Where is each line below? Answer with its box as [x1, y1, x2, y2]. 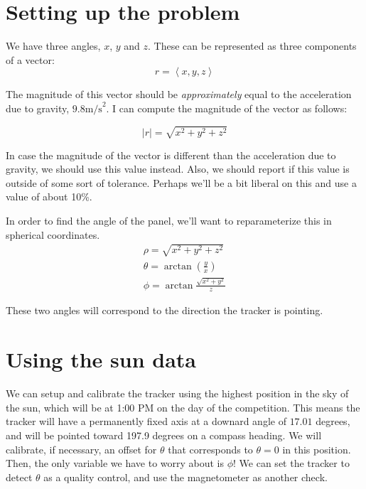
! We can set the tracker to [233, 456, 350, 471]
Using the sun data [6, 345, 196, 374]
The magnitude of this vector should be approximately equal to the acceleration [6, 87, 352, 102]
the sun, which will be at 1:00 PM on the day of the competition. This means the [6, 399, 360, 414]
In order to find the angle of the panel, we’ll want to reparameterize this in [6, 213, 332, 228]
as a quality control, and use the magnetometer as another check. [43, 469, 328, 484]
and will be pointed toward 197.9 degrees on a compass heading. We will [6, 427, 322, 442]
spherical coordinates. [6, 227, 100, 242]
